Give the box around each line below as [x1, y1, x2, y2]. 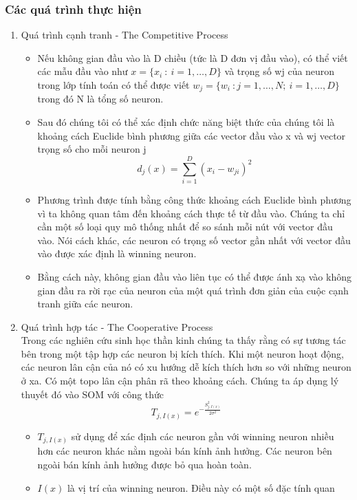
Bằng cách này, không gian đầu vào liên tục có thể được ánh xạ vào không [37, 269, 351, 283]
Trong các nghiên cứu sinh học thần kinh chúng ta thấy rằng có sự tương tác [21, 333, 346, 347]
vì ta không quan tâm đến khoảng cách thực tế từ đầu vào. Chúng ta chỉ [37, 206, 345, 220]
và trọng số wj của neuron [224, 64, 335, 78]
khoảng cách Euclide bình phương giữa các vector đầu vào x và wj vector [37, 128, 346, 142]
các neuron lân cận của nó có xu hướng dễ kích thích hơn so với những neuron [21, 360, 351, 374]
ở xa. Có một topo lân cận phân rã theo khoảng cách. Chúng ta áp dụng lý [21, 373, 339, 388]
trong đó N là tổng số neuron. [37, 91, 164, 106]
